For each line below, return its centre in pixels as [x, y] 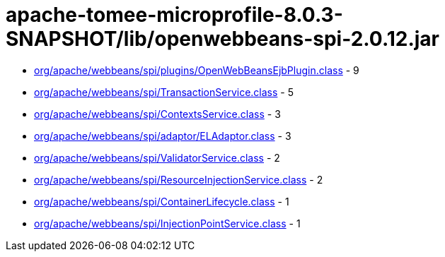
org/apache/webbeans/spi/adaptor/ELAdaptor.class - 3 [163, 136]
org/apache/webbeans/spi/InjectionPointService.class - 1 [167, 223]
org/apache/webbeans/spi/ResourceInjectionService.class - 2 [179, 179]
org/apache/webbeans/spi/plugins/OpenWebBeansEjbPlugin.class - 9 [197, 70]
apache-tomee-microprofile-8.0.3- [174, 15]
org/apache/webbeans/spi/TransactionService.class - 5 [164, 92]
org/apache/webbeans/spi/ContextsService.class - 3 [157, 114]
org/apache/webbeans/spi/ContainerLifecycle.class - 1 [162, 201]
